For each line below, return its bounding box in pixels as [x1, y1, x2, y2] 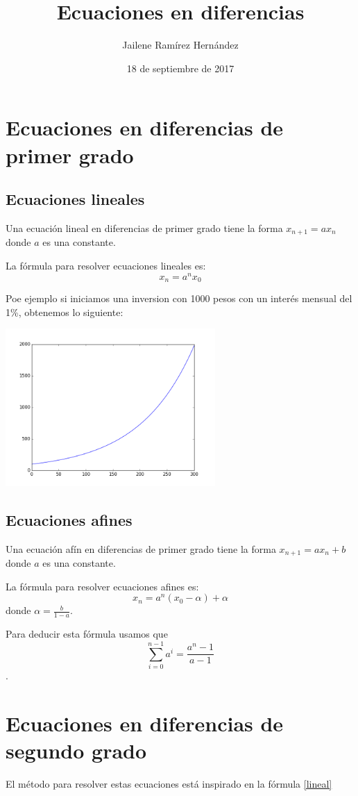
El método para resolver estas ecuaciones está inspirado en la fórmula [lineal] [6, 776, 332, 790]
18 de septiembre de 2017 [126, 60, 235, 75]
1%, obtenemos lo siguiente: [6, 304, 123, 319]
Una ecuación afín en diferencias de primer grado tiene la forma [6, 541, 276, 556]
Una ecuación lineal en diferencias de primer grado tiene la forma [6, 220, 283, 235]
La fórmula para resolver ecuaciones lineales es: [6, 258, 206, 272]
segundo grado [6, 736, 147, 764]
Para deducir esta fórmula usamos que [6, 627, 168, 641]
